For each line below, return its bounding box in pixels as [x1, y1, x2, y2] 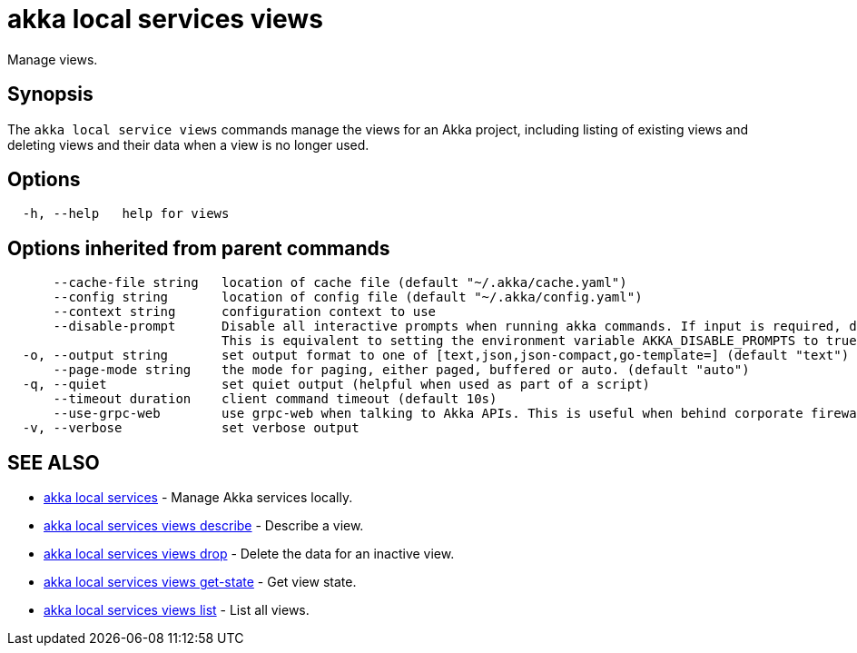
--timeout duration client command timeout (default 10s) [53, 391, 497, 407]
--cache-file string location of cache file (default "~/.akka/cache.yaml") [53, 275, 627, 291]
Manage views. [7, 51, 98, 67]
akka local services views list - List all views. [44, 602, 310, 618]
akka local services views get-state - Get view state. [44, 574, 357, 590]
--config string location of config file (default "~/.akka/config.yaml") [53, 290, 643, 305]
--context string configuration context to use [53, 304, 437, 320]
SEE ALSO [7, 450, 100, 474]
